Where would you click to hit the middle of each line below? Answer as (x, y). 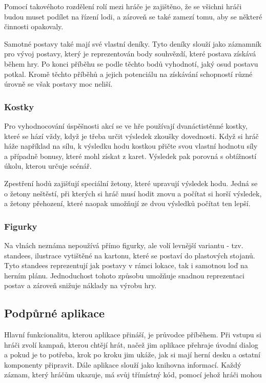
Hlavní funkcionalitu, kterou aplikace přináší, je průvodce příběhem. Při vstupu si (133, 335)
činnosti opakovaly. (34, 26)
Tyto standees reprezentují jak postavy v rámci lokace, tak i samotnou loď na (126, 265)
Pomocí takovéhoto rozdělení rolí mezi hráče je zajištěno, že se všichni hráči (123, 6)
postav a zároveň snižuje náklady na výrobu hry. (80, 285)
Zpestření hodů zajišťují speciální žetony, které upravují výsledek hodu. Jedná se (131, 183)
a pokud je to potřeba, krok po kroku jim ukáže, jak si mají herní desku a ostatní (132, 355)
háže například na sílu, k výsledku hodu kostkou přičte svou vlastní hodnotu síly (131, 146)
